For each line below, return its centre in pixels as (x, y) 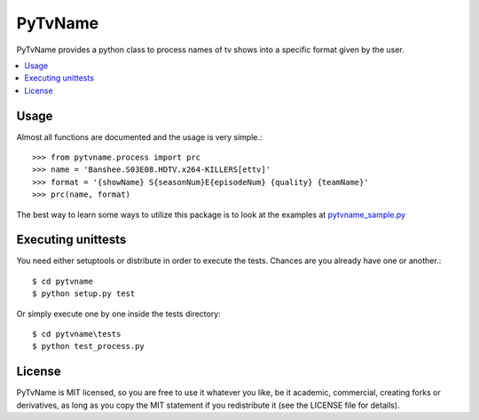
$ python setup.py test (84, 294)
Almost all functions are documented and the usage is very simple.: (139, 136)
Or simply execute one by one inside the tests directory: (118, 314)
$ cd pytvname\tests (77, 334)
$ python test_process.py (89, 346)
